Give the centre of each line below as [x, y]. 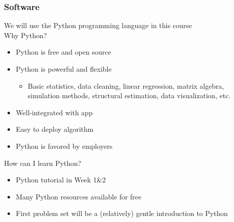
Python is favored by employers [64, 146]
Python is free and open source [63, 52]
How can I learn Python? [43, 163]
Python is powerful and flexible [64, 69]
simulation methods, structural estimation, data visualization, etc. [129, 95]
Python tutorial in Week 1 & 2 [61, 180]
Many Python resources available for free [78, 196]
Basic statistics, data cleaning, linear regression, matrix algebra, [126, 85]
